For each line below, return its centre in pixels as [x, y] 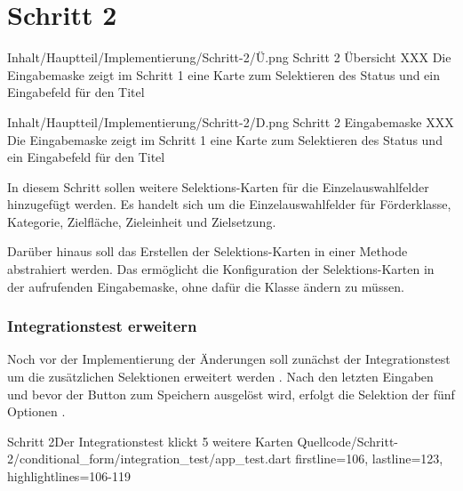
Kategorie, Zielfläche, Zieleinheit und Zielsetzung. [142, 221]
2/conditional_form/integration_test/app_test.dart [149, 459]
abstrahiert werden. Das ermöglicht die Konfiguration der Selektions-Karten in [221, 269]
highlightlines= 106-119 [69, 476]
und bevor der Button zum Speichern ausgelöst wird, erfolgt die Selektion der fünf [231, 394]
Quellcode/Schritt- [348, 441]
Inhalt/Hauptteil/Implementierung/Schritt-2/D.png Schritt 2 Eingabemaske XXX [231, 121]
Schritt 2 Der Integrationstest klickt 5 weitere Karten [150, 441]
